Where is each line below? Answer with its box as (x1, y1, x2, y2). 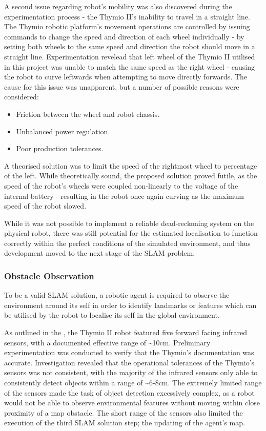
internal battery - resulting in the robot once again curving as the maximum (4, 190, 244, 201)
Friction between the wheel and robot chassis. (16, 108, 160, 119)
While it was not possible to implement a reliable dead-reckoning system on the (4, 217, 254, 228)
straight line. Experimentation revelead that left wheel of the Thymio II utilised (4, 51, 255, 61)
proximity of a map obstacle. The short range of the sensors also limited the (4, 407, 243, 418)
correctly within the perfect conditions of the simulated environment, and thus (4, 237, 251, 248)
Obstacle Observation (4, 269, 94, 282)
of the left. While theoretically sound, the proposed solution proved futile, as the (4, 170, 257, 181)
